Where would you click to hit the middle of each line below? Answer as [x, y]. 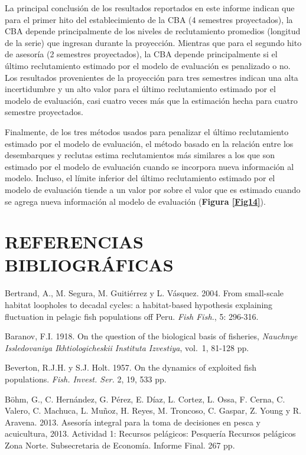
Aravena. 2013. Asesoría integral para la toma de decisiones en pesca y [133, 422]
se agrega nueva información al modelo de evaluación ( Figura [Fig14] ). [135, 201]
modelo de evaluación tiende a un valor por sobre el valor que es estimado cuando [153, 189]
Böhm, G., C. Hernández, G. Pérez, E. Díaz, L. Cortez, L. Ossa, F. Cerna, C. [145, 399]
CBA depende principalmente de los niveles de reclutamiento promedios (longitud [153, 31]
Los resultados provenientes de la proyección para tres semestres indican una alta [152, 77]
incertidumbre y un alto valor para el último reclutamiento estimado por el [140, 89]
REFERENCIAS [74, 242]
